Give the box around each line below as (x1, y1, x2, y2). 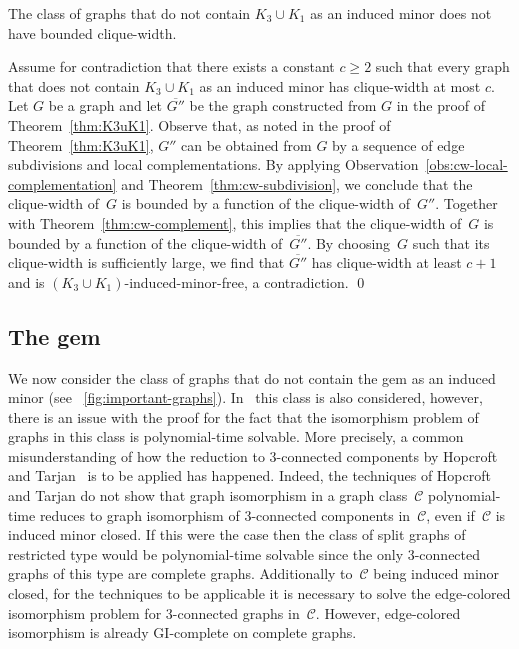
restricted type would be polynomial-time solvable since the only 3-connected (8, 543, 481, 564)
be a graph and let (48, 95, 162, 116)
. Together (435, 193, 498, 214)
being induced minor (373, 563, 500, 584)
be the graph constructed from (189, 95, 377, 116)
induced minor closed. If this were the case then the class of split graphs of (8, 524, 466, 545)
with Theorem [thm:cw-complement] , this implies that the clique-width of (8, 212, 462, 233)
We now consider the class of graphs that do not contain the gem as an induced (8, 367, 496, 388)
